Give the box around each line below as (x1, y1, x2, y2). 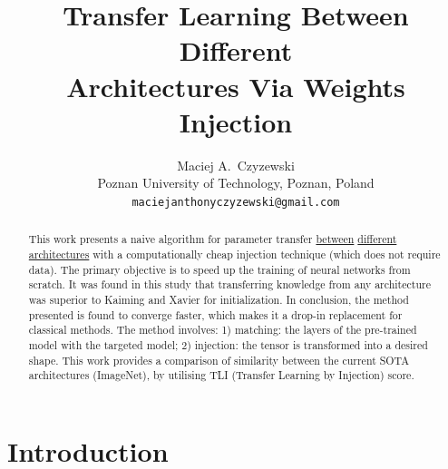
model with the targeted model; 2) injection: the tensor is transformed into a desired (28, 337, 428, 352)
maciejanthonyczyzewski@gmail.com (131, 195, 340, 209)
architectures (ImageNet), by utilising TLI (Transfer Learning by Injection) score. (28, 367, 414, 383)
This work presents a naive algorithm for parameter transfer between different (28, 231, 397, 247)
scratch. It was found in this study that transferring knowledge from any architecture (28, 277, 431, 292)
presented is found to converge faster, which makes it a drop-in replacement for (28, 307, 403, 322)
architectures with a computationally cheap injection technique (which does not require (28, 246, 441, 261)
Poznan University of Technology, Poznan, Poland (97, 173, 375, 192)
